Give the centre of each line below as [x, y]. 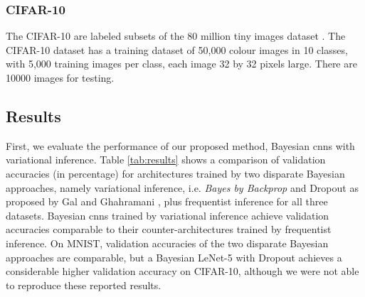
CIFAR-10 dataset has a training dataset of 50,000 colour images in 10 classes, [177, 49]
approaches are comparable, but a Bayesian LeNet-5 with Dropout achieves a [174, 257]
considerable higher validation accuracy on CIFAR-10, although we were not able [182, 271]
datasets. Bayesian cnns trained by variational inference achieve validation [168, 215]
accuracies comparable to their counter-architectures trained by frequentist [169, 229]
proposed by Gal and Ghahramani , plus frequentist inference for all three [167, 201]
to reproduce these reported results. [84, 285]
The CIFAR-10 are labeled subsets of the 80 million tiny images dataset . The [176, 36]
